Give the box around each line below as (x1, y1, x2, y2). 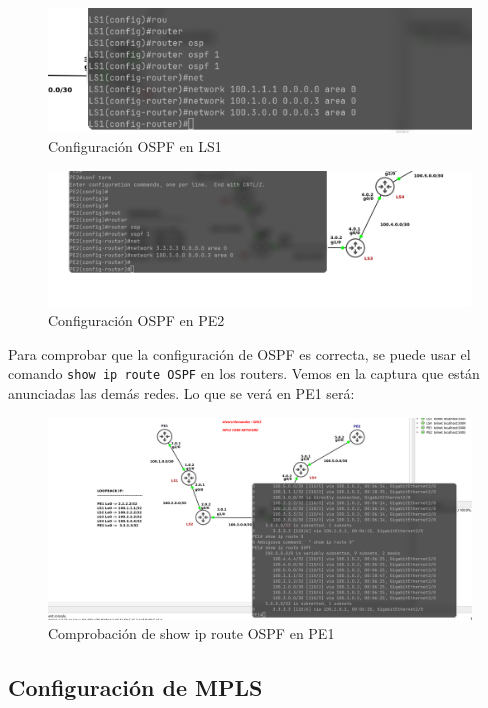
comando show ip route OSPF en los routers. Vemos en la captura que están (8, 363, 480, 384)
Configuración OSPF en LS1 (48, 136, 222, 157)
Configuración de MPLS (8, 672, 263, 703)
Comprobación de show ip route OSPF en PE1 (48, 623, 335, 644)
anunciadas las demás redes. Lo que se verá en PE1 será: (8, 383, 355, 404)
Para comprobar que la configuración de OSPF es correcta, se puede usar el (8, 343, 471, 364)
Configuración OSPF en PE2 (48, 310, 225, 331)
